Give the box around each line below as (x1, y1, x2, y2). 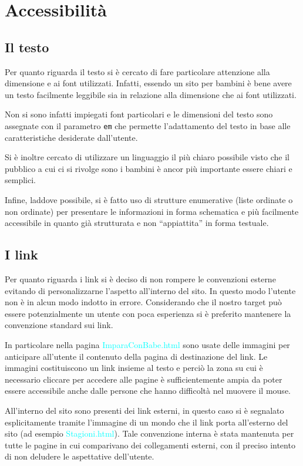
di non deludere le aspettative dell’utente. (5, 450, 154, 462)
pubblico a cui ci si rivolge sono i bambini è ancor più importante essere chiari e (5, 162, 292, 174)
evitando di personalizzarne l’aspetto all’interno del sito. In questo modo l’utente (5, 284, 296, 296)
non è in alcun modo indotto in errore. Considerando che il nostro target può (5, 296, 282, 308)
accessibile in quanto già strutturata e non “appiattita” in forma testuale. (5, 217, 269, 229)
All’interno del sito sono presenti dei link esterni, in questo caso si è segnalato (5, 404, 284, 416)
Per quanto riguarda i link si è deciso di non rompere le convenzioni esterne (5, 272, 276, 285)
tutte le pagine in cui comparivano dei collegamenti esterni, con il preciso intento (5, 438, 295, 451)
